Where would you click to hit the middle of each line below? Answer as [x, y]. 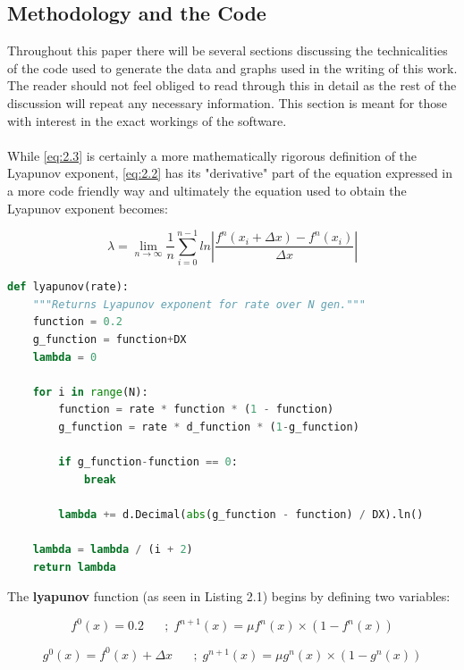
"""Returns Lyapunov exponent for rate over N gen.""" [199, 304]
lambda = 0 [65, 357]
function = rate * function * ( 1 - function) [196, 410]
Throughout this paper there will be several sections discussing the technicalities [228, 50]
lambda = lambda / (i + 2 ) [113, 550]
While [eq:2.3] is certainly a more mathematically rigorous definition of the [212, 155]
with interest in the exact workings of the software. [147, 120]
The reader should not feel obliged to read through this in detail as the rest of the [232, 85]
